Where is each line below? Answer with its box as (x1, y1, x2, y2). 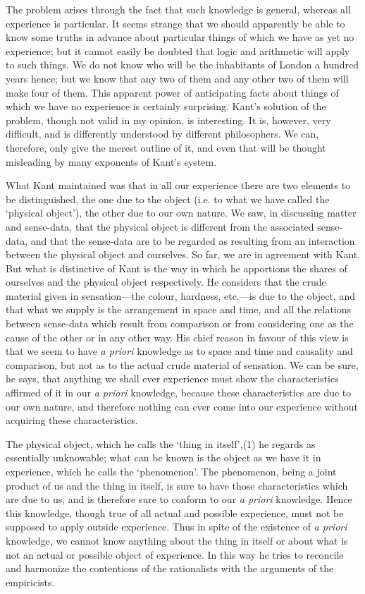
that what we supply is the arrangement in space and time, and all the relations (6, 302, 352, 317)
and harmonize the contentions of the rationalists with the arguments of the (6, 561, 334, 576)
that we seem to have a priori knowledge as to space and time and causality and (6, 344, 353, 358)
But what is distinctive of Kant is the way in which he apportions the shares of (6, 260, 347, 275)
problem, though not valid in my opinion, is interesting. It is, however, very (6, 112, 331, 127)
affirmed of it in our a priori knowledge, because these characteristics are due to (6, 385, 352, 400)
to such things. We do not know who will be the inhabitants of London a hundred (6, 57, 359, 72)
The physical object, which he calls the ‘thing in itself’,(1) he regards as (6, 436, 316, 451)
